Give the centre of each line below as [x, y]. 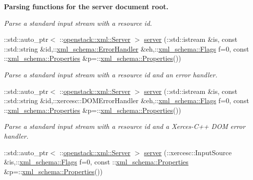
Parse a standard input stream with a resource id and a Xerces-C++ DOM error [125, 126]
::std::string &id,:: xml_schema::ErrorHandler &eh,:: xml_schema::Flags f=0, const [126, 48]
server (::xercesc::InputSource [188, 152]
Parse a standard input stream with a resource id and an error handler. [111, 74]
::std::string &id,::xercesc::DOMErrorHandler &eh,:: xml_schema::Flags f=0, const [126, 100]
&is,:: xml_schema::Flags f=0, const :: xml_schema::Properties [96, 162]
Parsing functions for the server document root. [86, 6]
